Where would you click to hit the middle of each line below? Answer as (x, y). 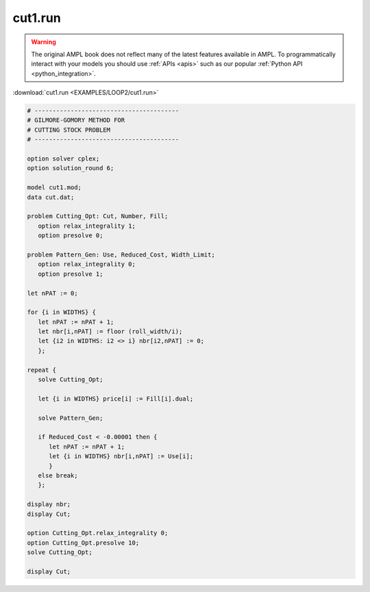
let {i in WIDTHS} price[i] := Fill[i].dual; (116, 399)
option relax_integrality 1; (87, 226)
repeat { (42, 370)
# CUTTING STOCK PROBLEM (69, 130)
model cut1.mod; (54, 188)
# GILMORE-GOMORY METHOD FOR (76, 120)
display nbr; (49, 505)
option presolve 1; (71, 274)
